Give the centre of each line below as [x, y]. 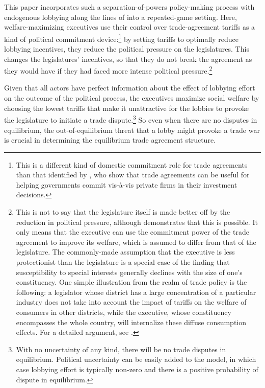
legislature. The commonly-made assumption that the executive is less [125, 252]
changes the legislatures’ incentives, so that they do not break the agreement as [128, 59]
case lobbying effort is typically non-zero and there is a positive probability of [137, 369]
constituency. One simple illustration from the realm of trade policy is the [131, 282]
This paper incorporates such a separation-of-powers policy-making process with [129, 7]
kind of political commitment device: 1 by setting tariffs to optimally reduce [121, 38]
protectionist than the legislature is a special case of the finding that [123, 262]
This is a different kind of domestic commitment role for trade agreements [132, 164]
